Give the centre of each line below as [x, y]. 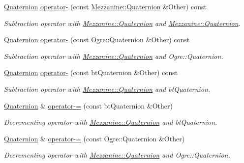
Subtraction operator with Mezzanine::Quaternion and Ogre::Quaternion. [114, 56]
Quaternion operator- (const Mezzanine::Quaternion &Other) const [105, 6]
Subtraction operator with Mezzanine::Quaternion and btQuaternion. [107, 89]
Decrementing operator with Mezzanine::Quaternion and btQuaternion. [111, 122]
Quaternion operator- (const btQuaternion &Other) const [91, 72]
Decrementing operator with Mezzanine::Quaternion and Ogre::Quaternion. [117, 155]
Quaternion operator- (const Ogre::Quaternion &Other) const [97, 40]
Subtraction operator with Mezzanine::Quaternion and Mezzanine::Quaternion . [122, 23]
